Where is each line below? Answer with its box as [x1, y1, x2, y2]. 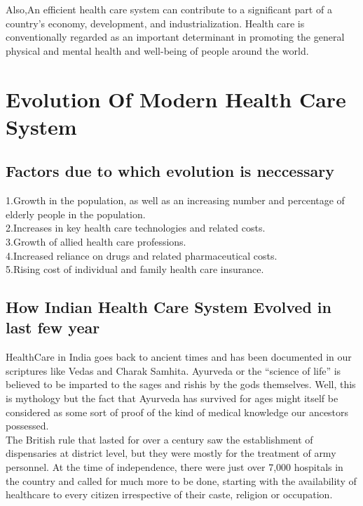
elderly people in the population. [6, 206, 146, 221]
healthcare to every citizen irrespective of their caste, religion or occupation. [6, 487, 333, 502]
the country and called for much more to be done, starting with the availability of [6, 473, 357, 488]
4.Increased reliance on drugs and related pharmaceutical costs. [6, 248, 278, 262]
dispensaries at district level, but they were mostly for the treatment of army [6, 446, 336, 460]
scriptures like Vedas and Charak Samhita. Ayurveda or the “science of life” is [6, 363, 341, 378]
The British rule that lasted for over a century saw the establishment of [6, 432, 313, 446]
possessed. [6, 418, 49, 433]
